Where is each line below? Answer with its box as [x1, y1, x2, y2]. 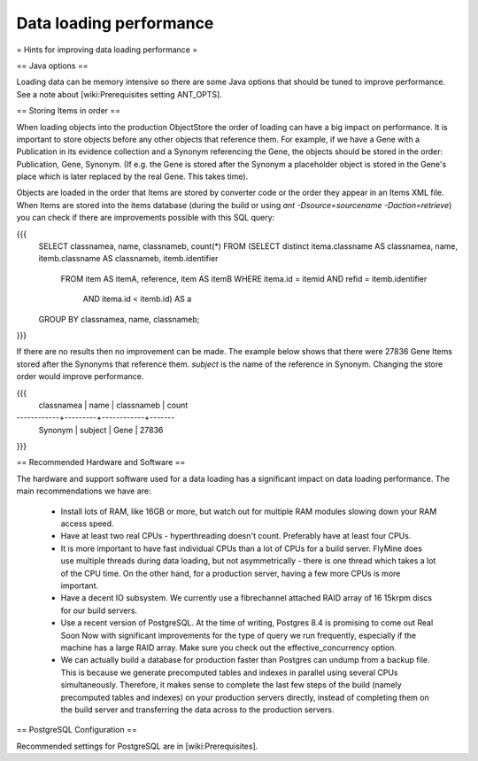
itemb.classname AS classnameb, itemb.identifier [38, 253, 219, 264]
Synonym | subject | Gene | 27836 [38, 424, 164, 435]
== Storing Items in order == [16, 105, 121, 116]
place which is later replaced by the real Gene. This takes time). [16, 171, 249, 182]
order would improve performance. [16, 371, 144, 382]
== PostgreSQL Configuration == [16, 725, 137, 735]
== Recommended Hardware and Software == [16, 457, 186, 468]
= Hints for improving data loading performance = [16, 44, 198, 55]
